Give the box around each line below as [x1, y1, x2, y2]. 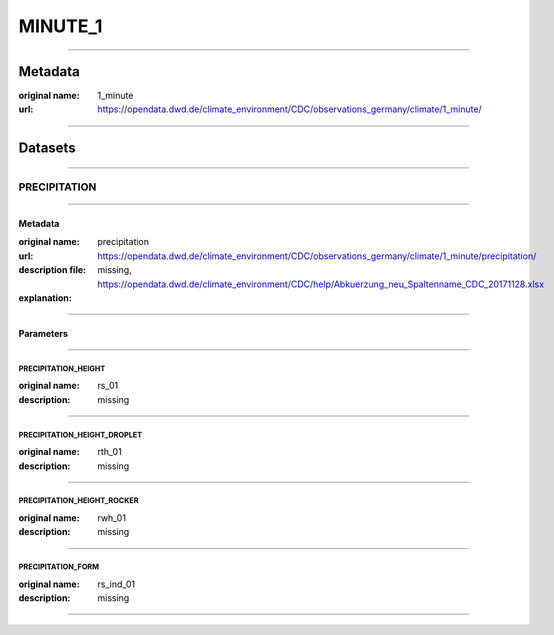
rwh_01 [97, 511, 127, 524]
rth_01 [97, 446, 122, 458]
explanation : [18, 291, 72, 304]
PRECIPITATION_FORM [18, 562, 100, 572]
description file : [18, 264, 87, 276]
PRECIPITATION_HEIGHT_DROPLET [18, 430, 143, 440]
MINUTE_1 [18, 15, 103, 37]
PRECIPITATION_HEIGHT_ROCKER [18, 496, 139, 506]
